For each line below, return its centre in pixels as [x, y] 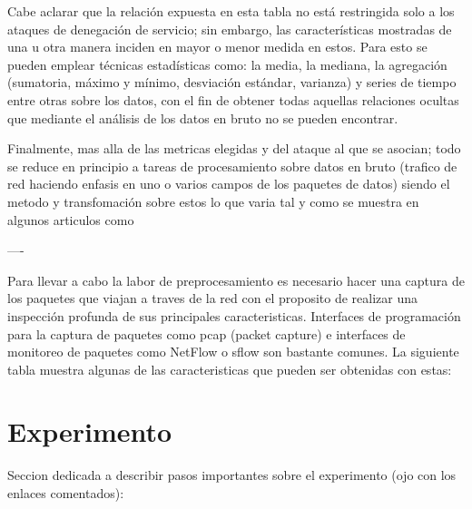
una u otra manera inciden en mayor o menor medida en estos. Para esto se [217, 47]
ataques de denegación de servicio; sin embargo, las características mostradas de [230, 29]
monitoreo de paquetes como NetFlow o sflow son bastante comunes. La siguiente [233, 352]
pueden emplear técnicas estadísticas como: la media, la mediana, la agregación [227, 64]
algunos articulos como [71, 219]
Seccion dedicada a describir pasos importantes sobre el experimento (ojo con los [232, 475]
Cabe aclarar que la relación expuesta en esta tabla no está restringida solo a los [231, 11]
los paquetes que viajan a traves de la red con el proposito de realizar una [212, 298]
